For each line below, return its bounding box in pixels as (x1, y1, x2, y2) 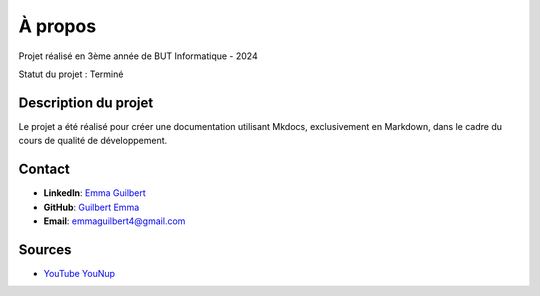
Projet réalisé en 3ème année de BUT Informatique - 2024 (18, 50, 259, 62)
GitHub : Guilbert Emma (43, 201, 140, 213)
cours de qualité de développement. (18, 135, 168, 147)
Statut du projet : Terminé (18, 68, 124, 80)
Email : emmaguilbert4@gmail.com (43, 215, 186, 227)
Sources (18, 241, 72, 258)
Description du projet (18, 94, 154, 111)
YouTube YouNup (43, 267, 115, 279)
